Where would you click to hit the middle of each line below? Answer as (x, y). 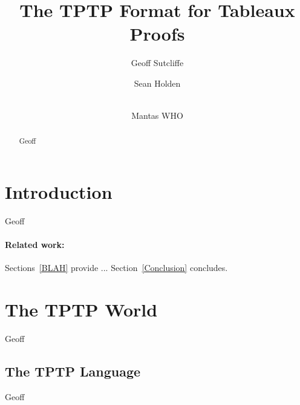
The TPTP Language (73, 371)
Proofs (157, 34)
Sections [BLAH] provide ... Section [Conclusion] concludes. (116, 268)
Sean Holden (157, 83)
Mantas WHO (157, 115)
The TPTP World (81, 310)
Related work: (35, 245)
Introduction (59, 192)
